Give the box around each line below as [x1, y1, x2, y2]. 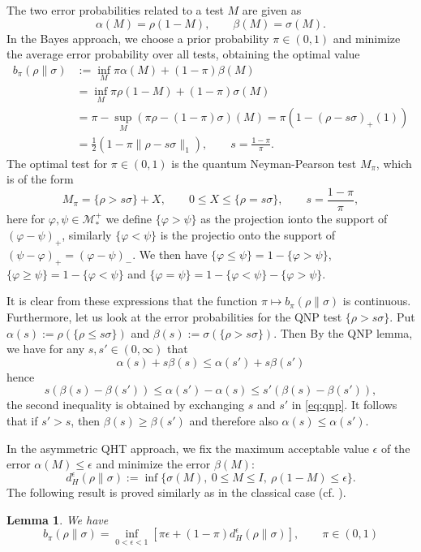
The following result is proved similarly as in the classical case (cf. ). [6, 484, 346, 501]
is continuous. [342, 292, 411, 309]
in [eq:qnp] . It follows [291, 396, 397, 413]
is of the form [6, 170, 74, 188]
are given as [242, 2, 302, 18]
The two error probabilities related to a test [6, 2, 224, 18]
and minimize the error [96, 455, 211, 472]
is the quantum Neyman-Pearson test [171, 154, 357, 171]
